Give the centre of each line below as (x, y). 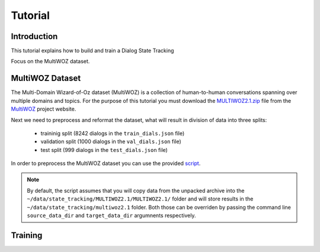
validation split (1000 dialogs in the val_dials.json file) (111, 141)
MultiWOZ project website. (44, 109)
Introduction (34, 36)
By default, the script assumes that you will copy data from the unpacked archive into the (136, 190)
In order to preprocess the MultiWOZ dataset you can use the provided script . (106, 163)
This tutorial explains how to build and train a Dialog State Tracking (92, 51)
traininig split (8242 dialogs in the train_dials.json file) (113, 133)
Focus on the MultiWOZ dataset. (50, 62)
